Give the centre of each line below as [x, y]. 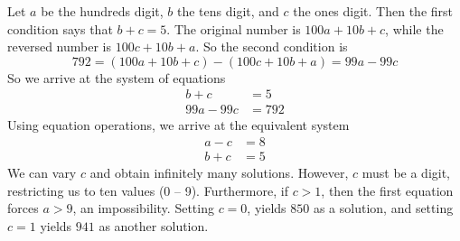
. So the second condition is [272, 46]
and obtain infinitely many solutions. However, [219, 173]
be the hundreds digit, [102, 11]
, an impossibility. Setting [143, 208]
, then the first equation [387, 190]
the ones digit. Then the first [373, 11]
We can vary [42, 173]
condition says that [60, 28]
